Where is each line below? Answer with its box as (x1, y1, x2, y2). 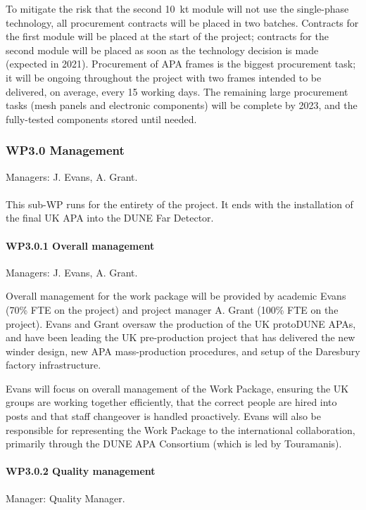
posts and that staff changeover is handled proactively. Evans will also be (6, 409, 321, 423)
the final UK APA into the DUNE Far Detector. (6, 210, 214, 225)
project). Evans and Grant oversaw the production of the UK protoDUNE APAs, (6, 316, 356, 331)
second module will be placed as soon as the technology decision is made (6, 42, 319, 57)
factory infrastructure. (6, 357, 101, 372)
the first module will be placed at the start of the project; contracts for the (6, 29, 329, 44)
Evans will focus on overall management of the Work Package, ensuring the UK (6, 381, 349, 395)
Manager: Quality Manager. (6, 490, 125, 505)
